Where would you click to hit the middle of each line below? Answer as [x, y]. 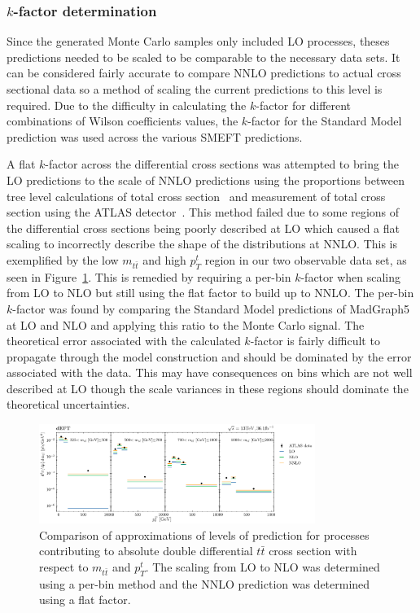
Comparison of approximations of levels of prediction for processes [204, 534]
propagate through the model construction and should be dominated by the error [209, 356]
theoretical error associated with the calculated [124, 341]
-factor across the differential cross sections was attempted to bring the [222, 164]
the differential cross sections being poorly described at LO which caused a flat [203, 228]
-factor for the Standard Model [325, 121]
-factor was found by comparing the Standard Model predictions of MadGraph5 [211, 308]
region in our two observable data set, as [306, 259]
